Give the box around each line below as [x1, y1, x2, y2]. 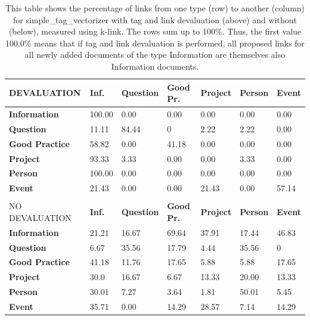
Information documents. [111, 60, 199, 72]
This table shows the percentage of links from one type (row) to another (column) [5, 2, 305, 14]
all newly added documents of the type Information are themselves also [24, 48, 286, 61]
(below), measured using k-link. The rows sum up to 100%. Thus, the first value [8, 25, 302, 38]
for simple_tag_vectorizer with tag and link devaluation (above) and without [13, 13, 297, 26]
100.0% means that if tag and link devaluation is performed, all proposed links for [5, 36, 305, 49]
